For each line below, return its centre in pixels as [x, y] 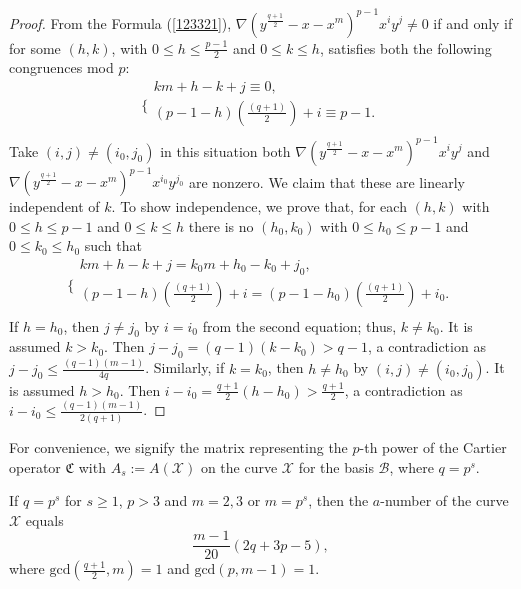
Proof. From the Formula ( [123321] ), [120, 22]
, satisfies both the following [405, 47]
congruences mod [61, 67]
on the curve [239, 466]
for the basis [336, 466]
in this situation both [225, 150]
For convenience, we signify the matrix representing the [178, 447]
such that [113, 245]
